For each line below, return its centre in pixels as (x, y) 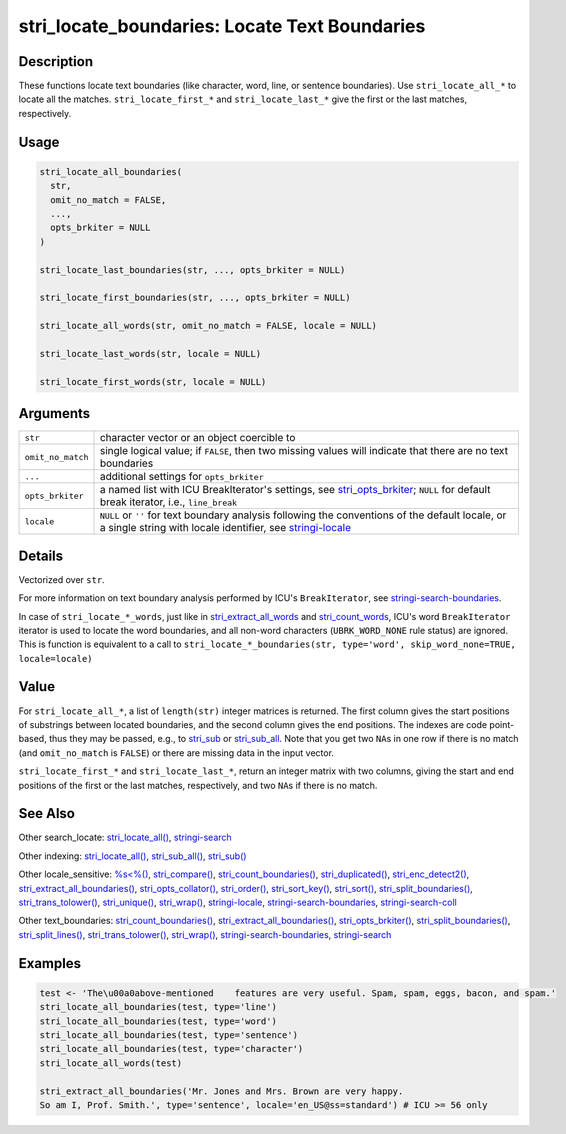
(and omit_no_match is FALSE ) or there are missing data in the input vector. (176, 752)
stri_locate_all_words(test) (111, 1063)
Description (56, 61)
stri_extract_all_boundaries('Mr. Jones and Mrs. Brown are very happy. (221, 1091)
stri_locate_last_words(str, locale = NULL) (150, 353)
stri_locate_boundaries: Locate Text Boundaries (222, 26)
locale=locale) (56, 658)
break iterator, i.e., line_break (168, 502)
